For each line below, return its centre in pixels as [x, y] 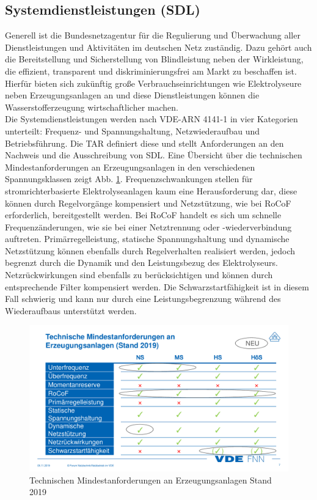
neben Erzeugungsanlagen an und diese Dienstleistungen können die [132, 95]
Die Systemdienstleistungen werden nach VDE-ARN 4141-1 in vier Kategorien [151, 119]
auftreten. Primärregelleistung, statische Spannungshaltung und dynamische [147, 239]
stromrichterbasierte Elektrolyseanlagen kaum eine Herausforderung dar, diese [151, 190]
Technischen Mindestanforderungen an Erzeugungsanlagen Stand [151, 480]
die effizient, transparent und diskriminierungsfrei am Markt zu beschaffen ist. [151, 71]
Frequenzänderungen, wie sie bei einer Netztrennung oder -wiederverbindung [148, 226]
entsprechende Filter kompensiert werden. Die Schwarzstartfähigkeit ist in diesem [157, 286]
